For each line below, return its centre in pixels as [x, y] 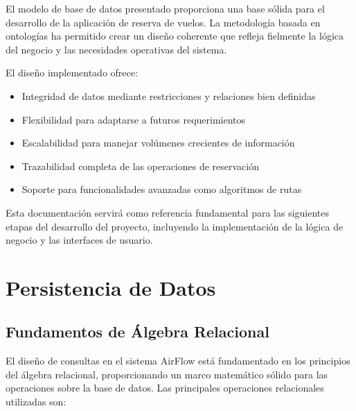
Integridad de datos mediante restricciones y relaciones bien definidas [169, 95]
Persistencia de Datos [111, 287]
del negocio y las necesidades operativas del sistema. [116, 49]
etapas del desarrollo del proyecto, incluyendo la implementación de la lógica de [175, 226]
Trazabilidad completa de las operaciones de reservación [140, 166]
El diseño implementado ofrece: [72, 73]
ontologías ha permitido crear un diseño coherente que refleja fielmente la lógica [175, 36]
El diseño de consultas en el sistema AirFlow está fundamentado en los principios [178, 361]
